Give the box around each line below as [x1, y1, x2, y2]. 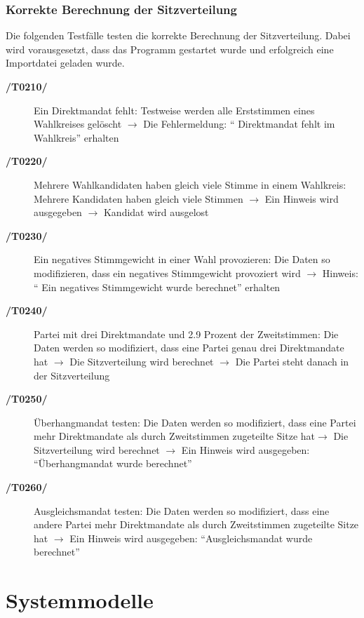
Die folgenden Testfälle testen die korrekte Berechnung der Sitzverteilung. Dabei [6, 28, 351, 43]
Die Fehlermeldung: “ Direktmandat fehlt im [143, 116, 335, 131]
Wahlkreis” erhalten [34, 130, 119, 145]
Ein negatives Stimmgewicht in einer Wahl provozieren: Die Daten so [34, 252, 330, 267]
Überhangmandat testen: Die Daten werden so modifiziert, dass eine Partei [34, 415, 356, 429]
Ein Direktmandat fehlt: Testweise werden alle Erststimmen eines [34, 102, 315, 117]
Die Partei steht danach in [235, 354, 349, 368]
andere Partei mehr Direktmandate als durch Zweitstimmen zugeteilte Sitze [34, 517, 359, 532]
